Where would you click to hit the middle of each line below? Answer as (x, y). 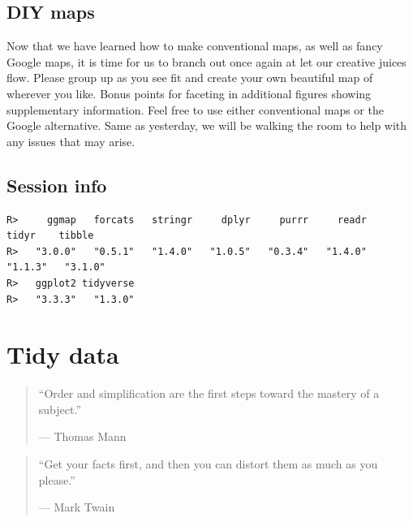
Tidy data (63, 354)
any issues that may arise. (71, 141)
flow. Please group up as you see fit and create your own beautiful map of (190, 78)
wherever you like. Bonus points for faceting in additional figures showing (189, 93)
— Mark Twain (77, 507)
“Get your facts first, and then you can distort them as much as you (208, 464)
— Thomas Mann (82, 436)
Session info (57, 185)
